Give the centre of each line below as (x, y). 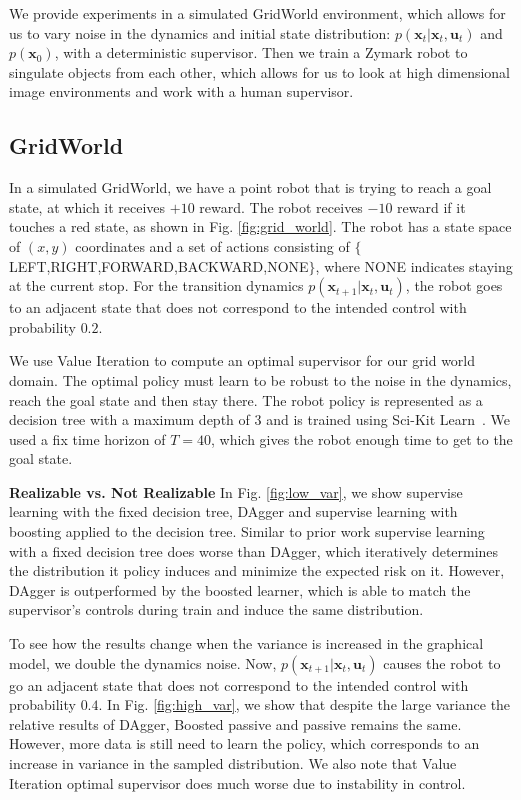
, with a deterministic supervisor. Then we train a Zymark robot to (261, 52)
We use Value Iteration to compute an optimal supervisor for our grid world (242, 360)
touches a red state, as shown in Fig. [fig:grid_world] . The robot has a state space (260, 226)
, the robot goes (454, 285)
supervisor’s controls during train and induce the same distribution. (216, 609)
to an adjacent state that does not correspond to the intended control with (238, 307)
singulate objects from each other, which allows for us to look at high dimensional (260, 71)
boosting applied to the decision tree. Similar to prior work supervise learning (247, 531)
